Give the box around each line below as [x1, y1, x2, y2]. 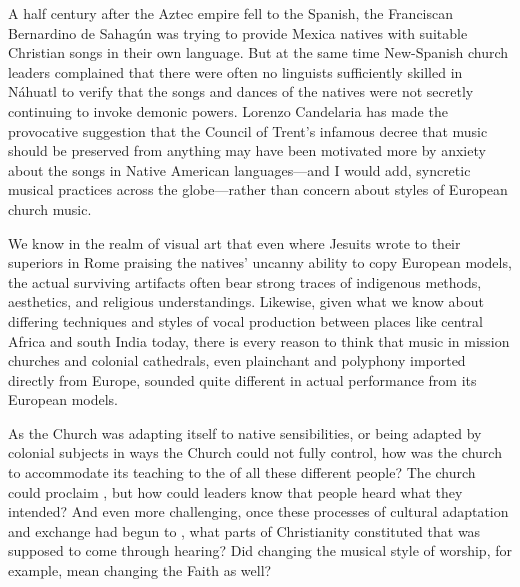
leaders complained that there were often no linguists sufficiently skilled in [8, 61, 463, 82]
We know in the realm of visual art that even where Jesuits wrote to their [8, 232, 461, 253]
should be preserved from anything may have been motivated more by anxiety [8, 140, 486, 161]
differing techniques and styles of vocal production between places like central [8, 310, 483, 331]
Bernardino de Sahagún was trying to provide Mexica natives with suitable [8, 22, 468, 43]
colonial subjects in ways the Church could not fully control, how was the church [8, 442, 502, 463]
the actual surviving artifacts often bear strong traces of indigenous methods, [8, 271, 482, 292]
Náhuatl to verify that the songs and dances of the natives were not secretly [8, 81, 474, 102]
